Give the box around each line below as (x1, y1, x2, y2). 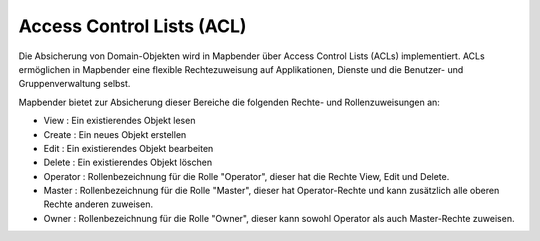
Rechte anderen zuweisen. (43, 198, 154, 210)
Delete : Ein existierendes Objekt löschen (43, 156, 213, 169)
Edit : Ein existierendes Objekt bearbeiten (43, 142, 214, 154)
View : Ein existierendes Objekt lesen (43, 115, 196, 127)
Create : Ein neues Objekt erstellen (43, 128, 187, 140)
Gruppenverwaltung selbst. (18, 78, 131, 90)
